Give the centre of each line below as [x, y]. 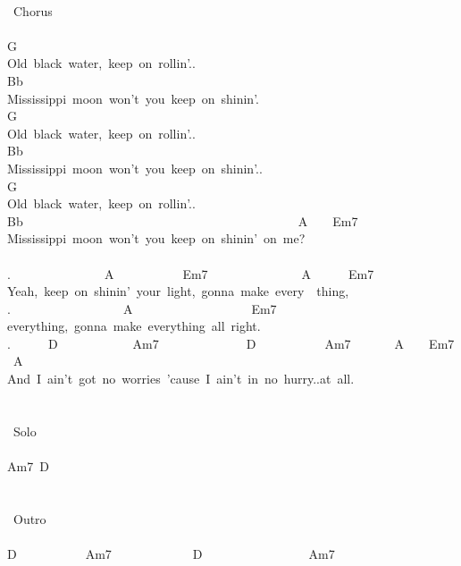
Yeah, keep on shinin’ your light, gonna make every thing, [178, 291]
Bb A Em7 [183, 220]
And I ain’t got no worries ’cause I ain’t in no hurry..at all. [181, 379]
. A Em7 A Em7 [191, 273]
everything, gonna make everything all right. [134, 326]
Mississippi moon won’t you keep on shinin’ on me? [156, 238]
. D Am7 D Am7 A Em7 [231, 343]
